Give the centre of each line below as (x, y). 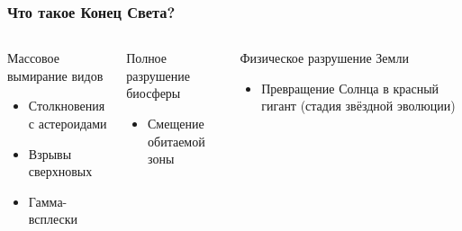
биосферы (154, 93)
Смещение (176, 123)
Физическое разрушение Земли (324, 58)
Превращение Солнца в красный (350, 88)
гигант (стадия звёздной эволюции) (358, 106)
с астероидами (68, 123)
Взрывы (50, 153)
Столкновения (67, 106)
